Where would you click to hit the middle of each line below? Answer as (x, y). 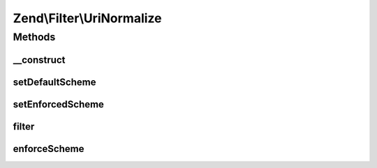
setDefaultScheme (54, 82)
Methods (34, 37)
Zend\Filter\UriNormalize (87, 18)
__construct (39, 60)
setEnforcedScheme (59, 104)
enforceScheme (49, 149)
